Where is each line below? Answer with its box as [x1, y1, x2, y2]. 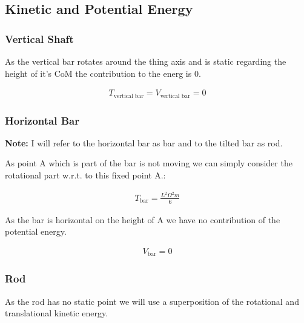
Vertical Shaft [5, 31, 74, 46]
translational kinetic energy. [5, 307, 108, 319]
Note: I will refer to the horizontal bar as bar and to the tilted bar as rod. [5, 136, 283, 149]
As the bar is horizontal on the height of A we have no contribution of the [5, 213, 280, 226]
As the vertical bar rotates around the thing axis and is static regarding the [5, 55, 286, 67]
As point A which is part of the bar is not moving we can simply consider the [5, 157, 292, 169]
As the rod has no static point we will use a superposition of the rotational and [5, 295, 299, 307]
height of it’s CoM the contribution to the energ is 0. [5, 67, 201, 79]
